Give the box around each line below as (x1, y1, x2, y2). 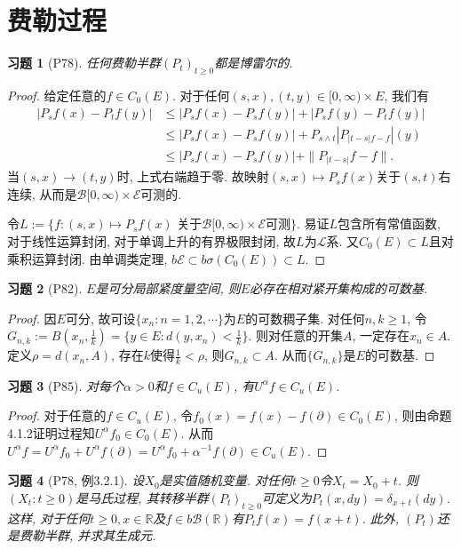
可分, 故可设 (65, 308, 136, 327)
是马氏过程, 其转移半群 (76, 488, 209, 506)
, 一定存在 (352, 326, 410, 345)
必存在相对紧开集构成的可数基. (250, 279, 428, 298)
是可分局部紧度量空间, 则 (95, 279, 241, 298)
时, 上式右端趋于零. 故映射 (116, 167, 269, 186)
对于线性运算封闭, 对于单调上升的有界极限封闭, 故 (7, 231, 297, 250)
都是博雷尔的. (214, 53, 293, 72)
